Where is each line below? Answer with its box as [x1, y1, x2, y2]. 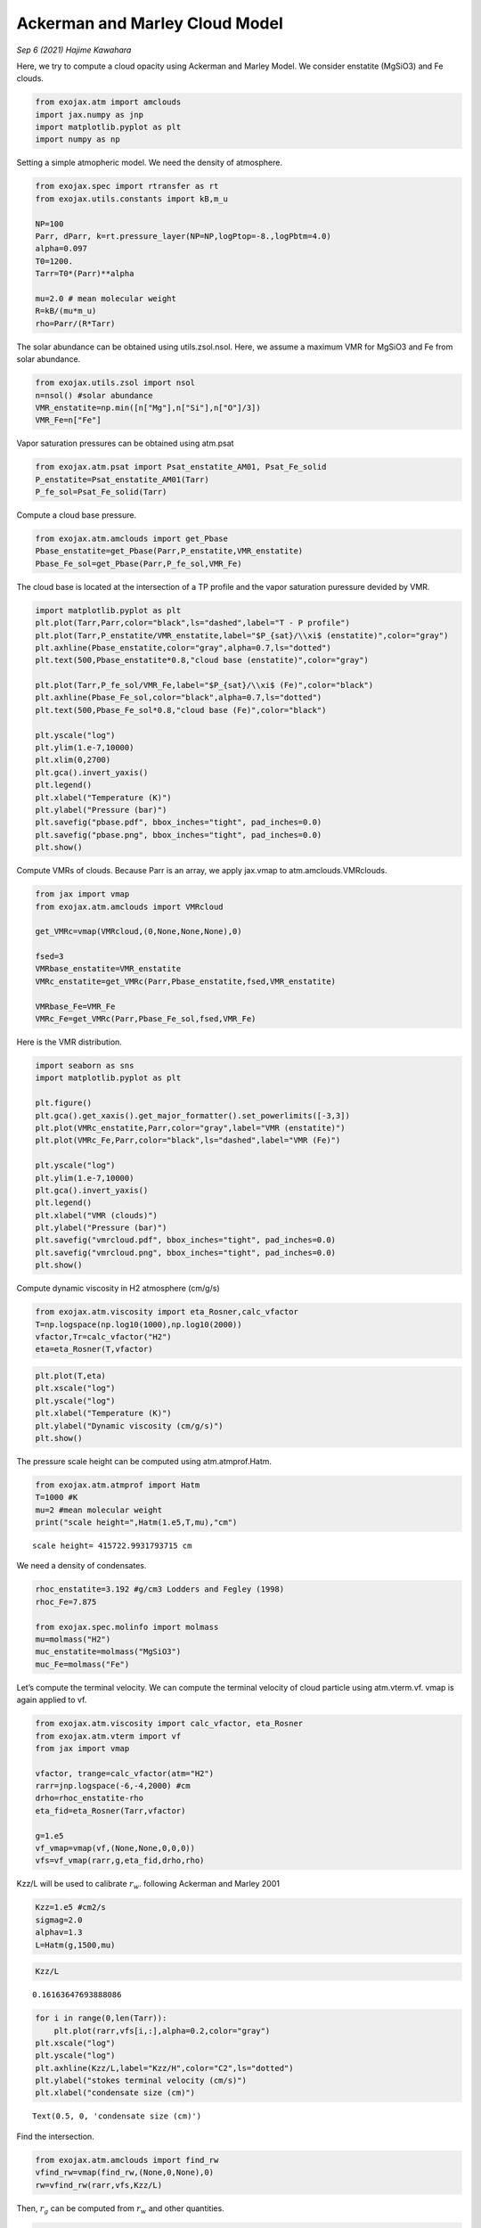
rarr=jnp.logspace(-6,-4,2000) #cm [35, 1781, 191, 1791]
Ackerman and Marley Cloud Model [16, 13, 284, 33]
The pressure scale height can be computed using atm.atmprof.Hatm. [16, 1455, 272, 1466]
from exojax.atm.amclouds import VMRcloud [35, 901, 224, 912]
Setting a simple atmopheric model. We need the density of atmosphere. [16, 157, 282, 168]
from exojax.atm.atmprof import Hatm [35, 1479, 200, 1490]
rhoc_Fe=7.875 [35, 1596, 97, 1607]
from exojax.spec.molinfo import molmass [35, 1622, 219, 1632]
